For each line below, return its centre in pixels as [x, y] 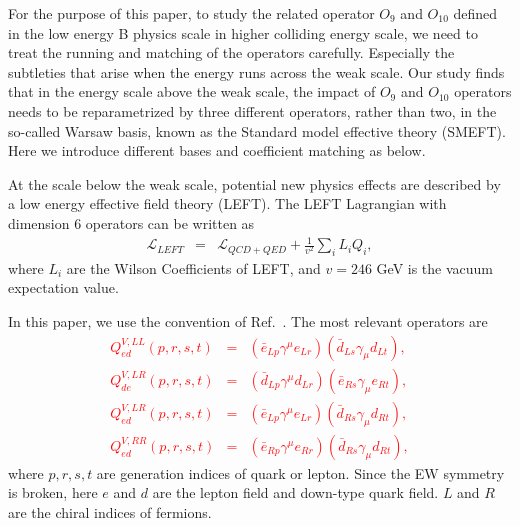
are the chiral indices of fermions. [110, 511]
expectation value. [63, 287]
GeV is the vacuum [435, 267]
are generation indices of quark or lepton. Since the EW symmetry [300, 472]
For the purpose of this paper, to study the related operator [191, 13]
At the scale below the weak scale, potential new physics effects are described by [254, 183]
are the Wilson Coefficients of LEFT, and [193, 267]
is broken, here [53, 492]
